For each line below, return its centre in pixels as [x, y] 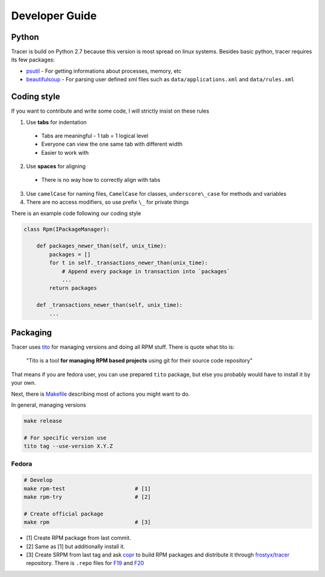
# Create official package [63, 514]
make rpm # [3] [87, 522]
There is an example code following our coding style [76, 213]
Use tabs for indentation [57, 122]
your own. [23, 383]
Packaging [32, 332]
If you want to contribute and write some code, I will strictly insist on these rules [110, 111]
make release [43, 421]
